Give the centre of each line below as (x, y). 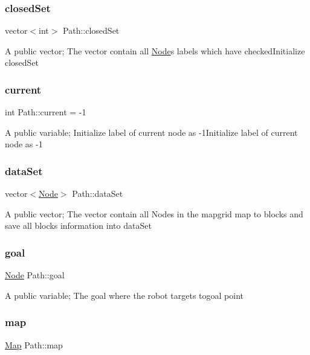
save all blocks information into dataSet (78, 225)
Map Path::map (34, 344)
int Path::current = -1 (46, 112)
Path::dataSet (98, 193)
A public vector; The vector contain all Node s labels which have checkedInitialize (155, 50)
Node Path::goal (35, 275)
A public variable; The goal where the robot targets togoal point (124, 295)
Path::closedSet (91, 30)
